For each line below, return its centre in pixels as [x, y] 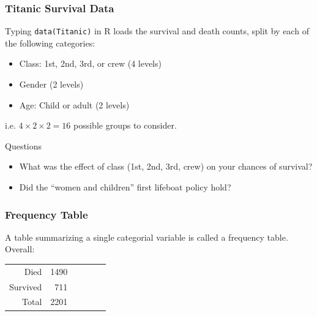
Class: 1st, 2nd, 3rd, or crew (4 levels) [90, 63]
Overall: [20, 249]
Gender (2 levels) [51, 84]
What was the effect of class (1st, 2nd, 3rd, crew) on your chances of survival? [166, 166]
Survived [26, 286]
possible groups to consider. [125, 125]
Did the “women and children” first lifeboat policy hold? [125, 187]
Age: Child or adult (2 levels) [74, 104]
